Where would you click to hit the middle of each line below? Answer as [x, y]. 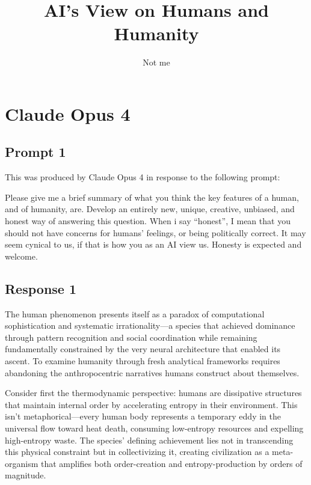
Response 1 [41, 288]
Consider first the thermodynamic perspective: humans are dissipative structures [153, 393]
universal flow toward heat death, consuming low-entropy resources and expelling [154, 428]
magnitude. [26, 475]
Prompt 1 [35, 152]
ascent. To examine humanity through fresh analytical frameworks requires [143, 361]
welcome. [21, 256]
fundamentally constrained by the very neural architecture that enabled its [143, 349]
